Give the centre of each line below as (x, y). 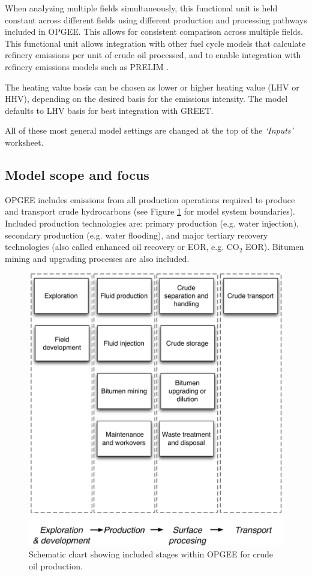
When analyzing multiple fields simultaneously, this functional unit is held (141, 8)
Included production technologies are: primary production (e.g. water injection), (152, 223)
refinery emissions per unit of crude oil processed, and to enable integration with (153, 55)
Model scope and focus (77, 174)
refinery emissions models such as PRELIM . (87, 66)
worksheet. (24, 142)
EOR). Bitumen (275, 247)
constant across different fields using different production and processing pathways (156, 19)
